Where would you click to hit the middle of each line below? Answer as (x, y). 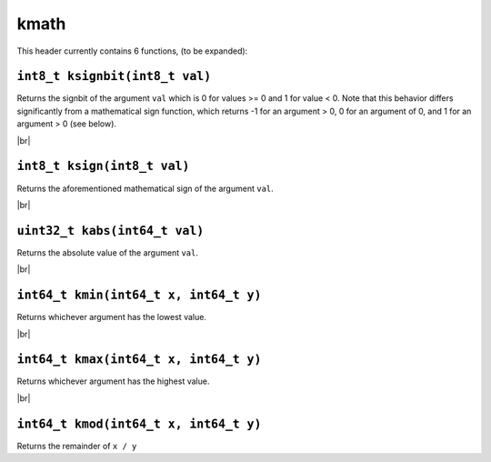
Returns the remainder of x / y (77, 446)
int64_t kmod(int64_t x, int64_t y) (139, 424)
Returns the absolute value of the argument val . (108, 252)
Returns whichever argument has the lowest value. (111, 317)
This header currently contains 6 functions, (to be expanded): (132, 51)
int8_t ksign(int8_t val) (103, 166)
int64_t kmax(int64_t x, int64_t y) (139, 360)
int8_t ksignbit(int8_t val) (114, 76)
